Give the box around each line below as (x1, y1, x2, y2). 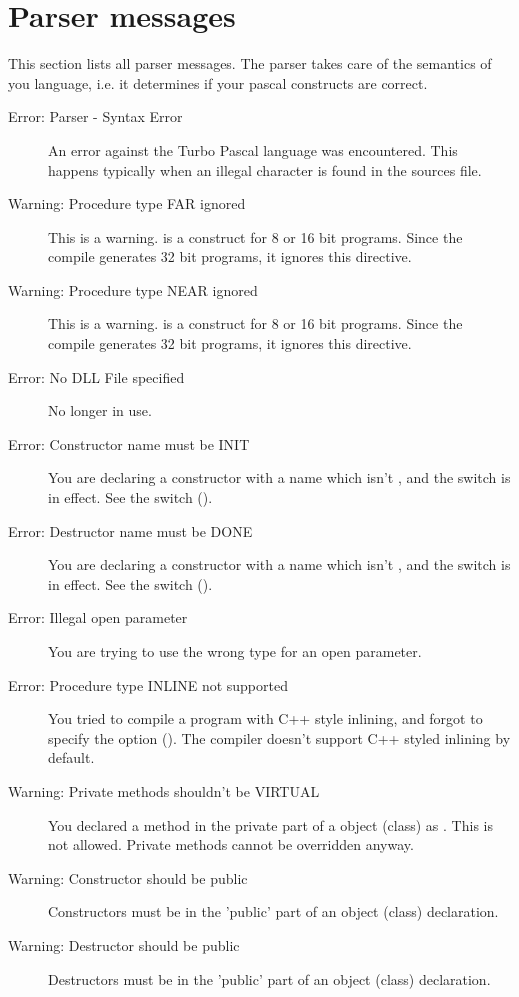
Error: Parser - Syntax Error (8, 106, 183, 127)
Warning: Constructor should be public (8, 867, 248, 888)
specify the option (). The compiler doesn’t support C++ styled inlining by (48, 727, 511, 748)
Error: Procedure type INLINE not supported (8, 674, 288, 695)
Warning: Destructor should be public (8, 934, 240, 955)
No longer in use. (48, 400, 152, 421)
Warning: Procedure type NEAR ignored (8, 279, 258, 300)
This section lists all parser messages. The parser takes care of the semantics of (8, 53, 492, 74)
